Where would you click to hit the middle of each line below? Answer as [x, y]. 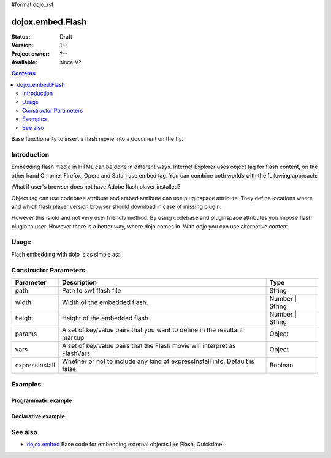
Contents [24, 73]
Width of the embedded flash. [105, 302]
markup [73, 337]
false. [70, 369]
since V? [70, 62]
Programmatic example [42, 400]
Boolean [281, 365]
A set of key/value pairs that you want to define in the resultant [152, 329]
